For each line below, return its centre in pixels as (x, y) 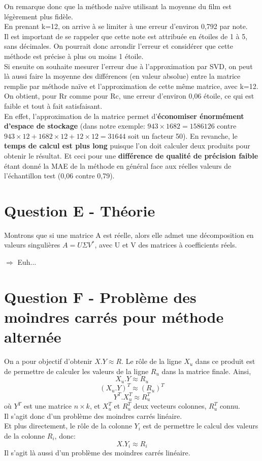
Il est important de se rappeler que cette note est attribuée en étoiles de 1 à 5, (126, 36)
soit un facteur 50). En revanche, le (183, 135)
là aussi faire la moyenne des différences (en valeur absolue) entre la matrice (122, 76)
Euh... (27, 262)
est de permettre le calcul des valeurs (201, 426)
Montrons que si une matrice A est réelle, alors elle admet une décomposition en (129, 235)
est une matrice (47, 406)
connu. (230, 406)
